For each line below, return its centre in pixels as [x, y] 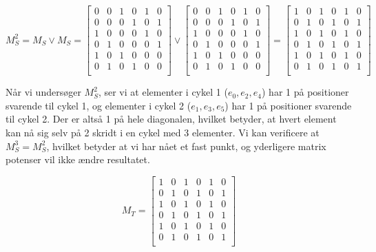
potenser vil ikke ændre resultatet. [78, 159]
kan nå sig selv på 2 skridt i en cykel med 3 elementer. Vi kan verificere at [163, 132]
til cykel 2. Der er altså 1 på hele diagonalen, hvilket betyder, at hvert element [171, 119]
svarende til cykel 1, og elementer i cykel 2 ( [98, 105]
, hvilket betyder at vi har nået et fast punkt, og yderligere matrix [186, 146]
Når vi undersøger [43, 92]
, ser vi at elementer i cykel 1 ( [163, 92]
